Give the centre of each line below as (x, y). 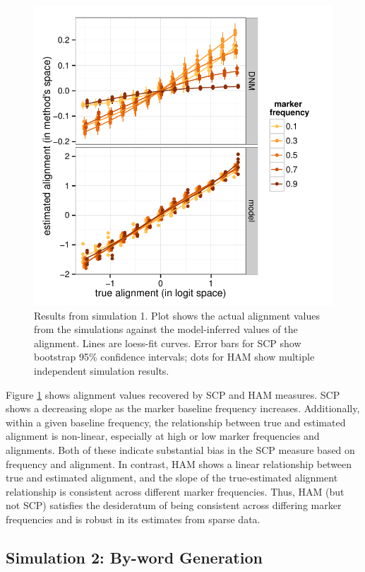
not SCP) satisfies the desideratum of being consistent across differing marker (174, 505)
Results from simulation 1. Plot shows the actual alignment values (177, 315)
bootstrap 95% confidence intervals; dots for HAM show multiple (174, 357)
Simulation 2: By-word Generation (134, 557)
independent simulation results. (102, 370)
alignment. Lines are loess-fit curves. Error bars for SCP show (168, 343)
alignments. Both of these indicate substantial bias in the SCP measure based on (180, 449)
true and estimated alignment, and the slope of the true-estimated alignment (172, 478)
